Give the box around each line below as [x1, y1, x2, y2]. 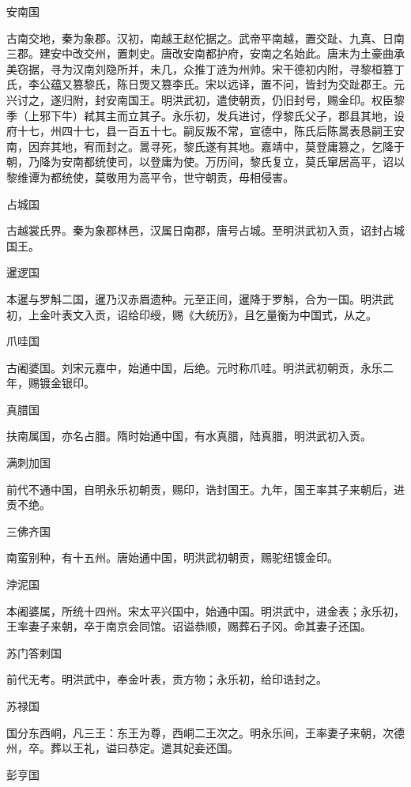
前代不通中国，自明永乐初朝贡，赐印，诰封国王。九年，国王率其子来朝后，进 [6, 480, 405, 497]
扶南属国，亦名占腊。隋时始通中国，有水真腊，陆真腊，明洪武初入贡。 [6, 427, 371, 444]
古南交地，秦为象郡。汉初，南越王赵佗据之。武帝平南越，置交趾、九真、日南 [6, 29, 405, 46]
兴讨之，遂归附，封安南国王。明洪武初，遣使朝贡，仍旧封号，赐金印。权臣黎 [6, 91, 405, 107]
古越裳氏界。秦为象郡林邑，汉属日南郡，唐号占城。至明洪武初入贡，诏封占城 [6, 222, 405, 239]
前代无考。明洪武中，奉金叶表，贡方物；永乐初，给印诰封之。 [6, 671, 327, 687]
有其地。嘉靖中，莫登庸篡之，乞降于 [216, 137, 405, 154]
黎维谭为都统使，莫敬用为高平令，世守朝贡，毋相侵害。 [6, 168, 294, 185]
